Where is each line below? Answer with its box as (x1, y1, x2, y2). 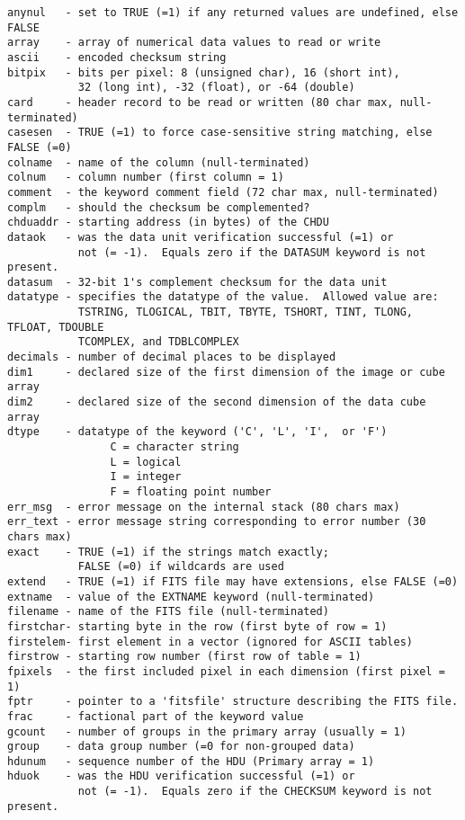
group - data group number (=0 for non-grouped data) (7, 740, 355, 753)
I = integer (110, 470, 182, 484)
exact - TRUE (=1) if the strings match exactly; (7, 545, 329, 558)
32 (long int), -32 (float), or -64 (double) (77, 81, 355, 94)
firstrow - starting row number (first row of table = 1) (7, 650, 362, 664)
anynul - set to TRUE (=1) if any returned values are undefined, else (7, 6, 459, 19)
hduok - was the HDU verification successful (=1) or (7, 770, 355, 783)
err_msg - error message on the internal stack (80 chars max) (7, 500, 400, 513)
